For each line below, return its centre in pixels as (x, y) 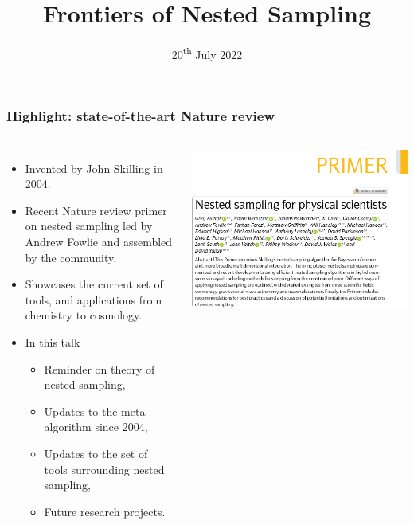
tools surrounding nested (104, 469)
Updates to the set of (96, 453)
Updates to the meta (95, 411)
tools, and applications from (94, 299)
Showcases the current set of (94, 284)
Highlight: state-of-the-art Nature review (141, 116)
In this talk (53, 342)
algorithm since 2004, (96, 427)
